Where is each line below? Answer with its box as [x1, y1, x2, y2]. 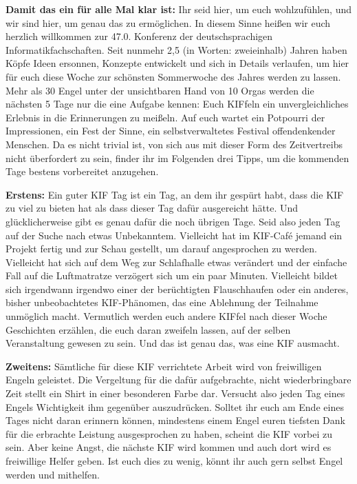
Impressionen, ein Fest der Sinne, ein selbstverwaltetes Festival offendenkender [6, 123, 336, 138]
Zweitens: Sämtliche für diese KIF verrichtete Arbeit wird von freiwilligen [6, 359, 322, 373]
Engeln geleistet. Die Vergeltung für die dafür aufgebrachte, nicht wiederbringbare [6, 372, 351, 387]
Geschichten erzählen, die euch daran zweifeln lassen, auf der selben [6, 322, 291, 336]
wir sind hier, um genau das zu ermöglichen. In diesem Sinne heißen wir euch [6, 15, 331, 30]
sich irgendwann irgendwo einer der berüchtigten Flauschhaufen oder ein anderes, [6, 281, 349, 296]
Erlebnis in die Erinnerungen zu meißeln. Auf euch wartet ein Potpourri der [6, 110, 325, 124]
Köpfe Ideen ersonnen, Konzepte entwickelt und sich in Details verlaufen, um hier [6, 56, 349, 70]
